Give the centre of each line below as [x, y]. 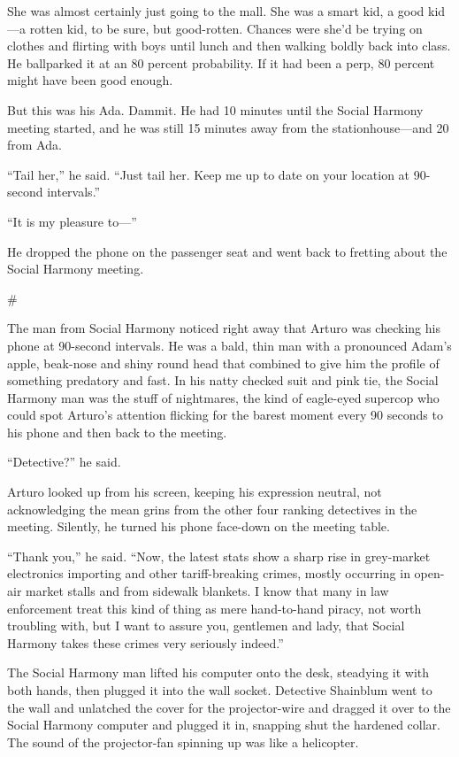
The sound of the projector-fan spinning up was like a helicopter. [183, 742]
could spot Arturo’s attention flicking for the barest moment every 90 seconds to [225, 415]
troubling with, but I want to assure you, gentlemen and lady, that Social [206, 626]
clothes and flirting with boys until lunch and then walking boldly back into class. [229, 46]
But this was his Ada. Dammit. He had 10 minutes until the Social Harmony [215, 109]
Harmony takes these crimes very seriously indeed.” [145, 642]
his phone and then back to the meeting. [117, 432]
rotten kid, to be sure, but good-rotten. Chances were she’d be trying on [226, 28]
